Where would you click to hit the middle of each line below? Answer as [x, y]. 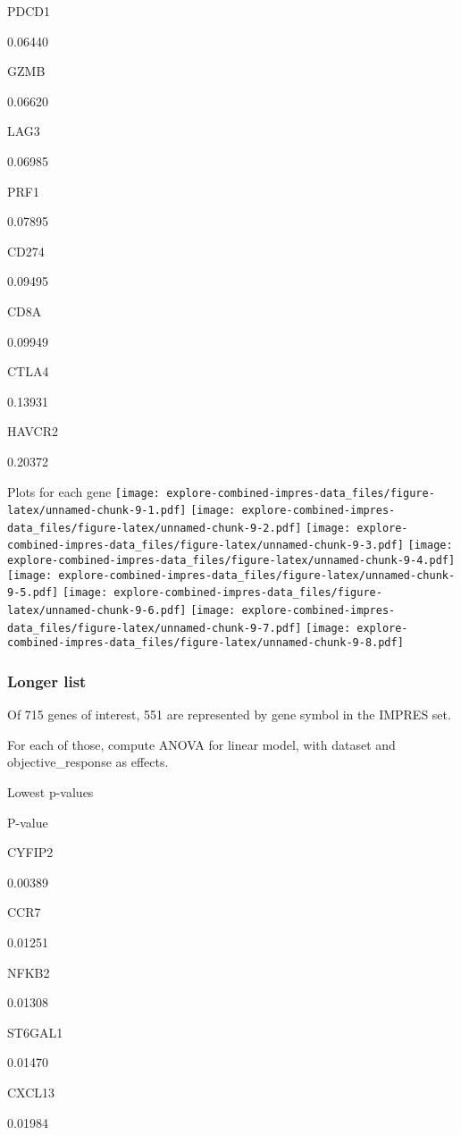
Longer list [47, 681]
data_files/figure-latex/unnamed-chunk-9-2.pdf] [155, 528]
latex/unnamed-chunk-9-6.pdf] [97, 611]
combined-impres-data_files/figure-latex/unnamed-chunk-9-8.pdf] [205, 643]
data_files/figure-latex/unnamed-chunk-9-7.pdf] [155, 628]
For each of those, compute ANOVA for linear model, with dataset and [201, 744]
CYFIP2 [30, 852]
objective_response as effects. [88, 762]
